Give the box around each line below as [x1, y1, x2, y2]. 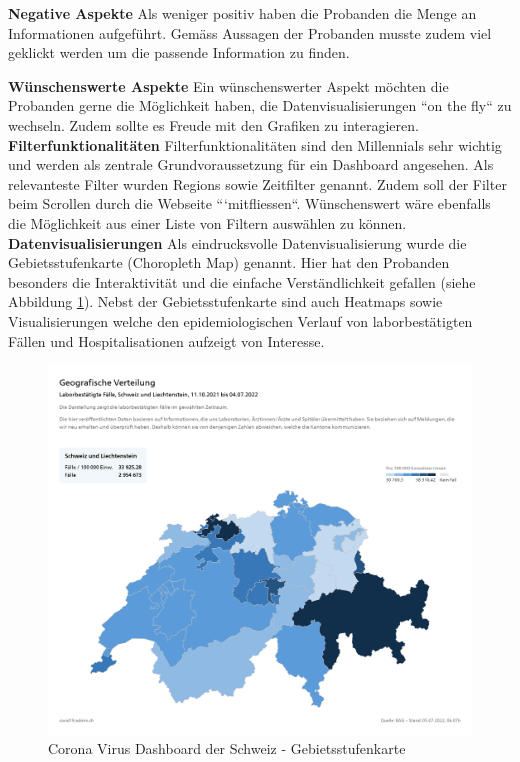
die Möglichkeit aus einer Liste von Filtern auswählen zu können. [8, 212, 407, 233]
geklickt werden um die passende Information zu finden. [8, 42, 350, 63]
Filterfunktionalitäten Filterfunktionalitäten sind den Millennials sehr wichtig [8, 134, 502, 155]
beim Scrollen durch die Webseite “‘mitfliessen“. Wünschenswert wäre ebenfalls [8, 193, 491, 214]
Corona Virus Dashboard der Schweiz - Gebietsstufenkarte [48, 738, 406, 759]
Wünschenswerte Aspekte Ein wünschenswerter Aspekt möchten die [8, 75, 449, 96]
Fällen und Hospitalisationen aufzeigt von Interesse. [8, 330, 325, 351]
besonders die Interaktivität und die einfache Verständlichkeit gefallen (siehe [8, 271, 476, 292]
